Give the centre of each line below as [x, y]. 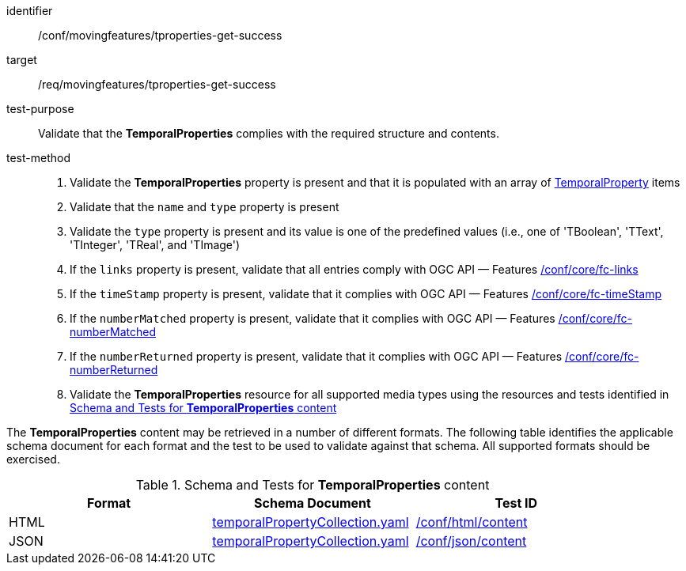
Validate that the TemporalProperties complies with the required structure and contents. [269, 133]
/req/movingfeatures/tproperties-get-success [157, 84]
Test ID [516, 503]
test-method [38, 158]
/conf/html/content [472, 522]
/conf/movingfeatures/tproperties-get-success [160, 35]
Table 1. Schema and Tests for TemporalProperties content [313, 485]
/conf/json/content [471, 541]
